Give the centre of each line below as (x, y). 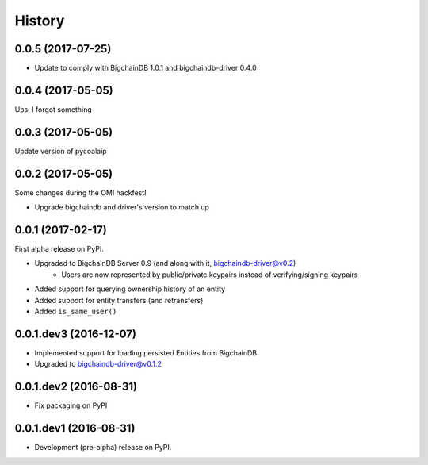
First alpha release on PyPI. (59, 249)
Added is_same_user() (76, 311)
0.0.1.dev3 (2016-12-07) (75, 334)
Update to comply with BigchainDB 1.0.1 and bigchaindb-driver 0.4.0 (145, 68)
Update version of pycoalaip (61, 151)
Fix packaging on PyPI (71, 405)
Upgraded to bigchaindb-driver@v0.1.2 (98, 364)
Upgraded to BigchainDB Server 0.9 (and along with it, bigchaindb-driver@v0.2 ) (165, 263)
